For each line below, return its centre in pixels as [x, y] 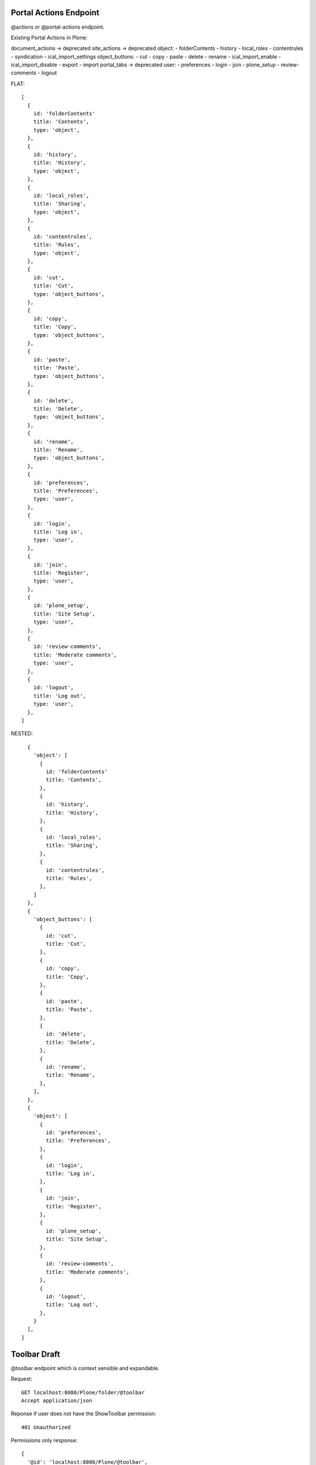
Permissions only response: [44, 1440]
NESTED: [22, 734]
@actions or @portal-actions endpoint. [58, 27]
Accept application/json [57, 1400]
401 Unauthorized [46, 1427]
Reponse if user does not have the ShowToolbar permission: [83, 1414]
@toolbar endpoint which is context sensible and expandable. [85, 1368]
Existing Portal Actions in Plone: [49, 38]
